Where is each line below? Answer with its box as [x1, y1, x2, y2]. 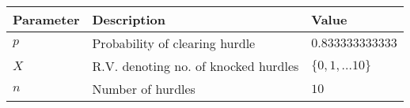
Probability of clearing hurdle [92, 34, 256, 52]
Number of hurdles [92, 80, 196, 98]
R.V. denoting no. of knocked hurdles [92, 57, 299, 75]
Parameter [13, 10, 80, 28]
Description [92, 10, 166, 28]
